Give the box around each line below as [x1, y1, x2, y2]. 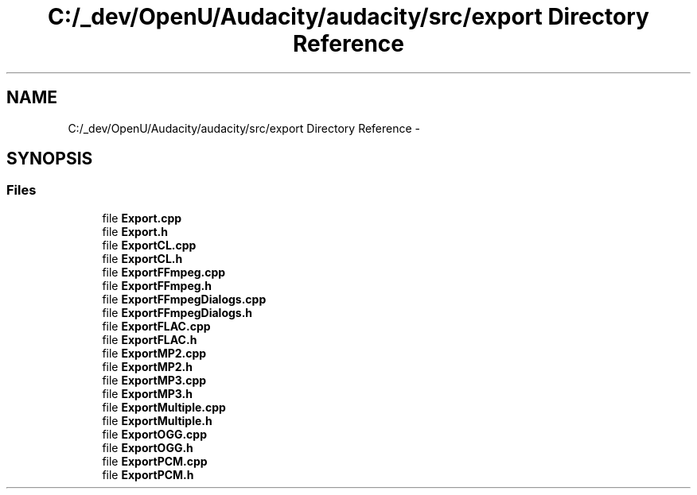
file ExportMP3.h [102, 386, 193, 400]
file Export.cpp [102, 211, 182, 225]
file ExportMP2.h [102, 359, 193, 373]
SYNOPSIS [6, 149, 93, 169]
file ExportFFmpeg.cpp [102, 265, 226, 279]
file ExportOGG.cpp [102, 427, 207, 441]
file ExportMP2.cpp [102, 346, 207, 360]
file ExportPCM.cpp [102, 454, 208, 468]
